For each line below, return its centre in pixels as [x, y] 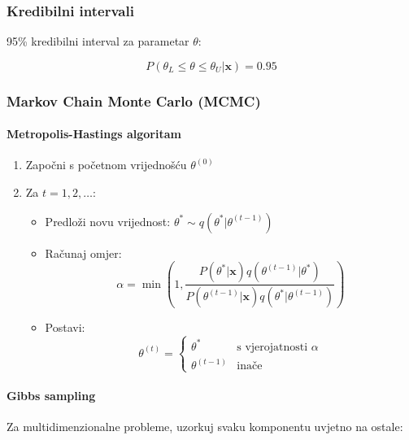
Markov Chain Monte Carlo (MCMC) [134, 100]
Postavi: [65, 327]
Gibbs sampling [51, 395]
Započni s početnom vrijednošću [106, 165]
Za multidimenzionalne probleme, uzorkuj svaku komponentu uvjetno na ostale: [205, 427]
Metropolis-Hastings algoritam [94, 134]
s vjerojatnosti [272, 347]
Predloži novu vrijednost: [108, 221]
